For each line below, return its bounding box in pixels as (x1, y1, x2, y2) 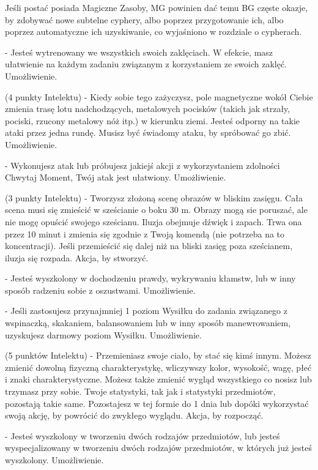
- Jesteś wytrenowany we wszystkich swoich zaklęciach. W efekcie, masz (5, 45, 273, 58)
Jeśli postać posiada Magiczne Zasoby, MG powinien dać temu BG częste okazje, (5, 1, 308, 13)
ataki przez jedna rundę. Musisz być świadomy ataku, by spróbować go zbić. (5, 126, 291, 139)
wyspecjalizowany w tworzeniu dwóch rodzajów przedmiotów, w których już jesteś (5, 441, 312, 454)
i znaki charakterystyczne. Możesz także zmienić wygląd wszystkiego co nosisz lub (5, 373, 312, 386)
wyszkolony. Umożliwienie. (5, 453, 104, 466)
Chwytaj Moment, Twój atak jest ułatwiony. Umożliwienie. (5, 171, 226, 184)
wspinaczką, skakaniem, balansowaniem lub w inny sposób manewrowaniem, (5, 316, 291, 329)
